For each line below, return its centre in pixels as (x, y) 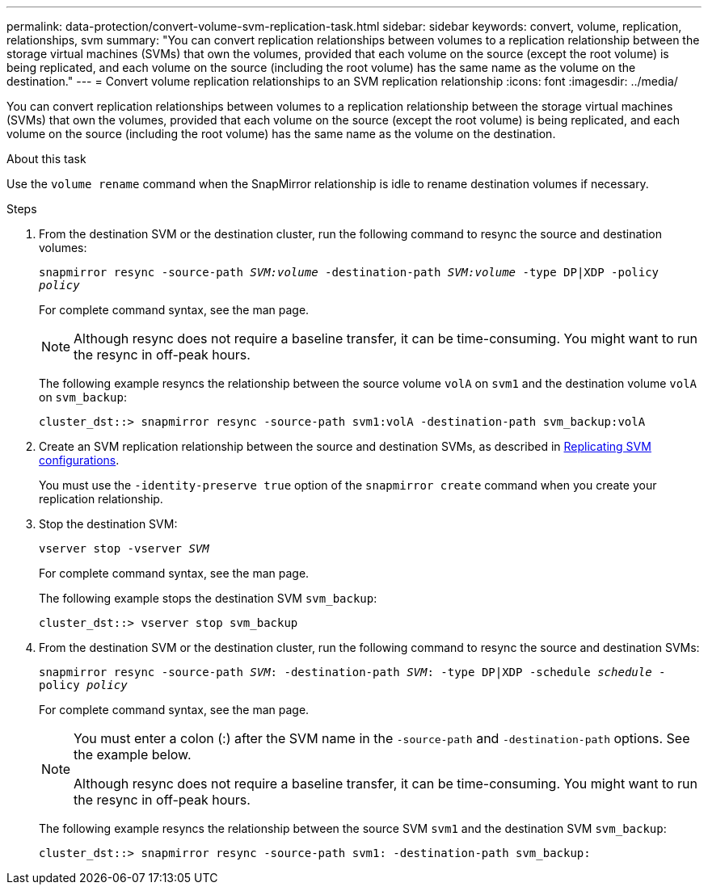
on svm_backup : (83, 397)
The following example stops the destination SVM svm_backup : (208, 598)
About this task (46, 159)
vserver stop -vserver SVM (124, 548)
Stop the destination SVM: (108, 524)
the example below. (133, 754)
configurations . (79, 460)
